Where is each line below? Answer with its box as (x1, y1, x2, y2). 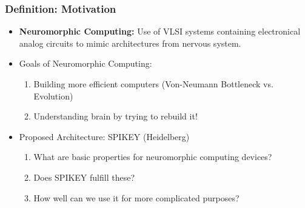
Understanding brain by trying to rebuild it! (33, 110, 198, 122)
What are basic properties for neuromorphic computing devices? (33, 150, 272, 163)
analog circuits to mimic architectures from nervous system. (19, 36, 241, 49)
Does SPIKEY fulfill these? (33, 170, 135, 183)
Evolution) (33, 89, 73, 102)
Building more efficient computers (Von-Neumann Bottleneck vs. (33, 78, 273, 90)
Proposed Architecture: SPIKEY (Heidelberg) (19, 130, 190, 143)
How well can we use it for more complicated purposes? (33, 191, 240, 204)
